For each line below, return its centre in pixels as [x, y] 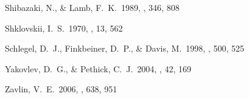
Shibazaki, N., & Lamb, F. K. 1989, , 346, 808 [92, 7]
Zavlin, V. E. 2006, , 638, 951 [61, 89]
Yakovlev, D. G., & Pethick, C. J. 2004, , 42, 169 [98, 68]
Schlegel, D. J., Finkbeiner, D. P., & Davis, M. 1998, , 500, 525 [124, 48]
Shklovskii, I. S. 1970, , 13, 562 [64, 28]
